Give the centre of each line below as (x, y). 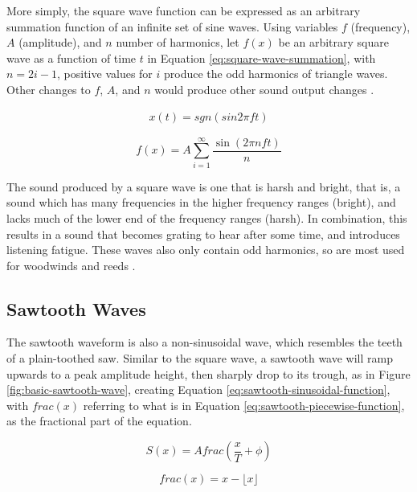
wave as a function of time (72, 57)
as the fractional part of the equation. (99, 421)
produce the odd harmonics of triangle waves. (276, 74)
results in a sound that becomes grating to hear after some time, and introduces (203, 234)
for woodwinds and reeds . (71, 265)
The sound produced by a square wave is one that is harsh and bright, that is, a (204, 186)
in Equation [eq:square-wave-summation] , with (262, 57)
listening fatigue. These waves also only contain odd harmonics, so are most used (206, 250)
